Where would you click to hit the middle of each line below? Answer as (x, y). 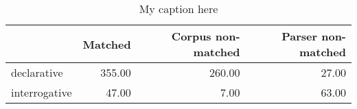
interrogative (42, 92)
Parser (300, 36)
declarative (37, 72)
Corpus (191, 36)
